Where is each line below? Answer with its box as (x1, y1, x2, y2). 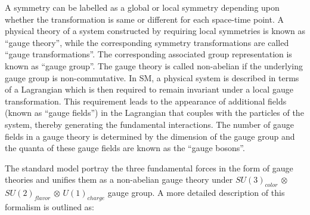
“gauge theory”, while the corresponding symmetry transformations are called (5, 36, 289, 48)
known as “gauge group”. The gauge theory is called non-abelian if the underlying (5, 59, 303, 72)
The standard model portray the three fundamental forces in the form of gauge (5, 161, 293, 174)
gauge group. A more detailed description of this (107, 186, 285, 199)
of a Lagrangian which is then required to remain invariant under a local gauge (5, 83, 293, 96)
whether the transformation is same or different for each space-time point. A (5, 13, 284, 25)
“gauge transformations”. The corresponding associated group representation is (5, 48, 292, 60)
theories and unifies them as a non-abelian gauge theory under (5, 173, 233, 186)
